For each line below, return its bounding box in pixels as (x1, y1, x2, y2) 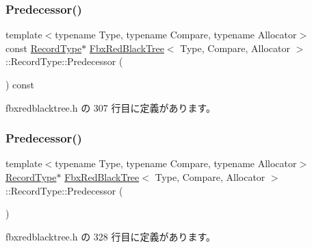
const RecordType (5, 40, 82, 55)
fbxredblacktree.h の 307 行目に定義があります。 (5, 100, 216, 114)
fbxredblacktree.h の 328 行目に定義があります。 (5, 229, 216, 243)
